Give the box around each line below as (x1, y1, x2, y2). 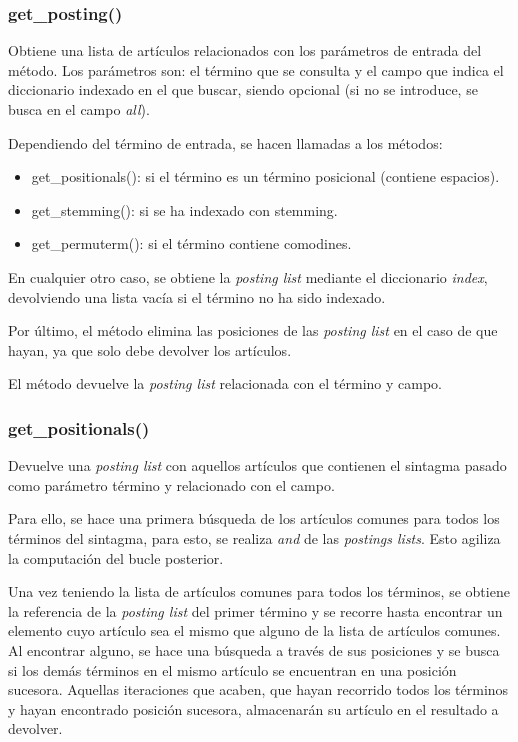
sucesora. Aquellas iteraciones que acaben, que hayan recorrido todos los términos (8, 679, 509, 700)
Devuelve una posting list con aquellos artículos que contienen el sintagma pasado (8, 455, 507, 476)
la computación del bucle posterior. (8, 547, 224, 568)
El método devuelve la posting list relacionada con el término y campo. (8, 373, 442, 394)
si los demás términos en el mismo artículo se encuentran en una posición (8, 659, 457, 680)
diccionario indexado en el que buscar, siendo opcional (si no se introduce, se (8, 79, 478, 100)
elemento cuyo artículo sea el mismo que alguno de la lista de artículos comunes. (8, 620, 501, 641)
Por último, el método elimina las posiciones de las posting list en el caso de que (8, 320, 498, 341)
